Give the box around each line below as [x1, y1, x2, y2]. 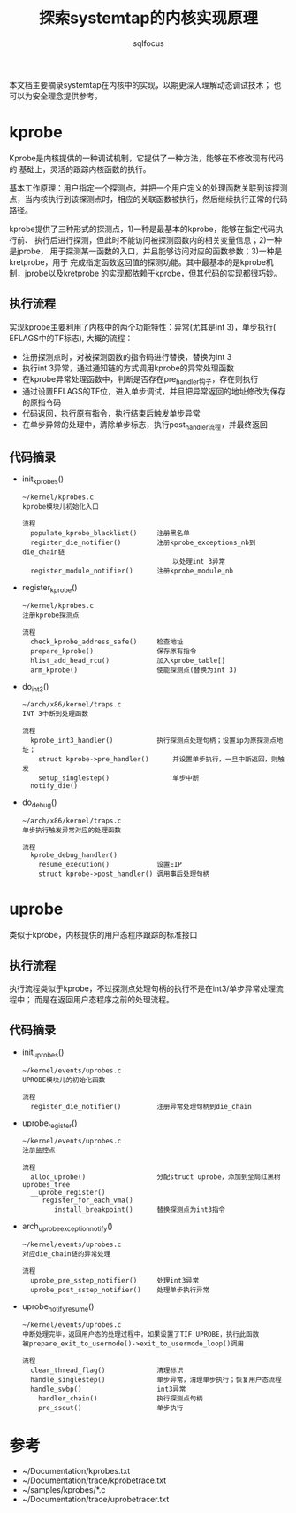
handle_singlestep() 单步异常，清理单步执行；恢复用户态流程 [30, 1376, 283, 1384]
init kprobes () [21, 473, 65, 486]
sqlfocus [132, 37, 165, 49]
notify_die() [30, 782, 79, 791]
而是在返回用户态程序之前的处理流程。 [34, 994, 174, 1005]
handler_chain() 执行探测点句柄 [38, 1394, 203, 1403]
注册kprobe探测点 [21, 611, 80, 620]
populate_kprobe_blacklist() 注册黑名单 [30, 528, 190, 537]
